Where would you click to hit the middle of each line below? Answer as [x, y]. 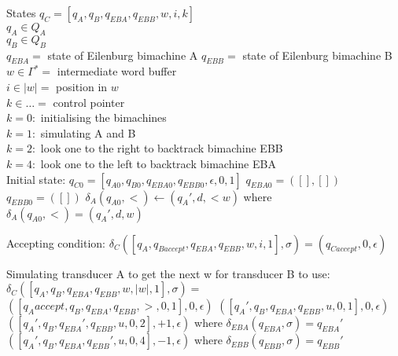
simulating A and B [88, 132]
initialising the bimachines [103, 117]
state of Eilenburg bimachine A [123, 55]
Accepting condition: [56, 242]
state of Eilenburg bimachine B [317, 55]
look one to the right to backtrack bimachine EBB [162, 148]
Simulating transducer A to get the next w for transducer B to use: [168, 273]
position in [82, 86]
